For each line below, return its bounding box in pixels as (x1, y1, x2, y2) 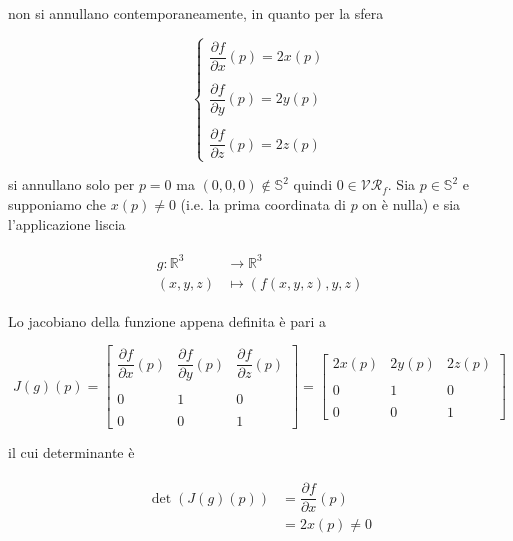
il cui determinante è (8, 441, 135, 462)
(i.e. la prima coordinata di (180, 194, 346, 215)
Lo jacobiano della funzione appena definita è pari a (8, 310, 326, 331)
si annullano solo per (8, 174, 135, 195)
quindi (293, 174, 333, 195)
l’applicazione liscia (8, 213, 126, 234)
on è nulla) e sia (362, 194, 461, 215)
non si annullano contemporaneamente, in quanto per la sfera (8, 3, 384, 23)
